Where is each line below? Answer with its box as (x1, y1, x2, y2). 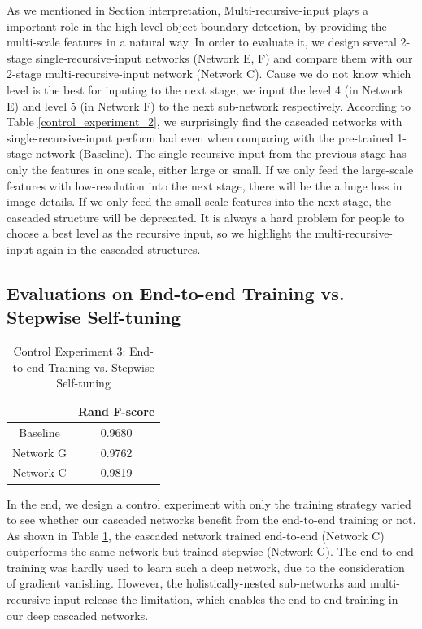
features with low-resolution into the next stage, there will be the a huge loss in (7, 177, 402, 194)
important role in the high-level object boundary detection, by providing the (7, 17, 387, 34)
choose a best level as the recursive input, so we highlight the (7, 225, 311, 242)
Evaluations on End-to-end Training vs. (7, 280, 345, 305)
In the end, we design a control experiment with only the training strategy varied (7, 495, 411, 512)
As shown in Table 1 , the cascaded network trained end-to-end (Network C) (7, 526, 385, 544)
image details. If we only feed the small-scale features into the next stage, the (7, 193, 392, 210)
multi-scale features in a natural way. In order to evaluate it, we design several (7, 33, 397, 50)
